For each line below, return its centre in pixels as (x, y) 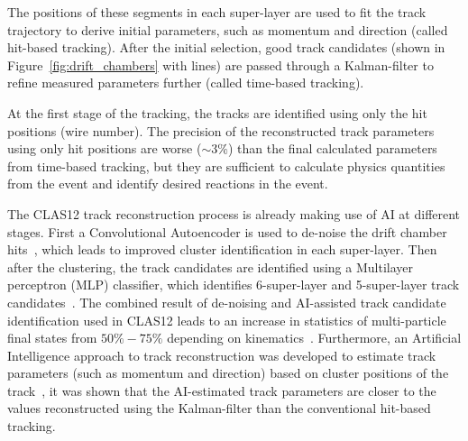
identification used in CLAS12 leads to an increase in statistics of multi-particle (227, 320)
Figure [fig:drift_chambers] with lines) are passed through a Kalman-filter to (220, 64)
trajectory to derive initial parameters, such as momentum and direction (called (228, 29)
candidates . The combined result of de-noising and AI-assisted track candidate (227, 302)
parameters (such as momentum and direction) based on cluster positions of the (228, 373)
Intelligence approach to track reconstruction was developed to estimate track (222, 355)
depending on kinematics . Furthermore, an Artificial (314, 338)
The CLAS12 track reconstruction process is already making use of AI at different (234, 213)
